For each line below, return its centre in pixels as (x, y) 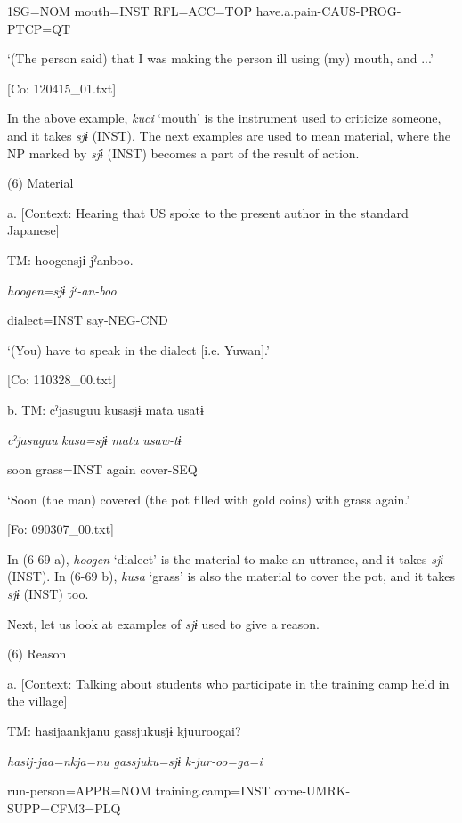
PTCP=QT (39, 28)
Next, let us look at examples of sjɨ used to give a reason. (164, 623)
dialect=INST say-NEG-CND (88, 320)
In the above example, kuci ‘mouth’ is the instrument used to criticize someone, (224, 118)
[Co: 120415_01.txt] (62, 88)
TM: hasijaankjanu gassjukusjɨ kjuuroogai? (124, 731)
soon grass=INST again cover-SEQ (102, 469)
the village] (37, 701)
